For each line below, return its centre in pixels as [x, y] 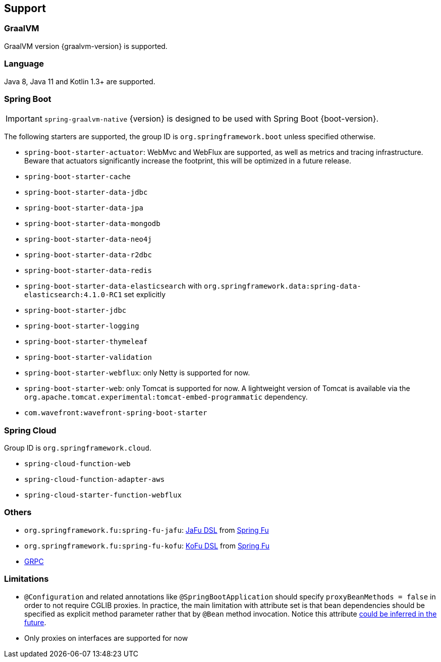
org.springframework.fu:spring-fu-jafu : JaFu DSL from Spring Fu [147, 530]
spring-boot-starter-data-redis [88, 271]
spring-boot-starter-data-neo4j [88, 239]
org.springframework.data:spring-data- [282, 286]
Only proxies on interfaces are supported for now [106, 638]
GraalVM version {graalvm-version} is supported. [86, 46]
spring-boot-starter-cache [77, 177]
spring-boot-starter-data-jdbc [86, 192]
